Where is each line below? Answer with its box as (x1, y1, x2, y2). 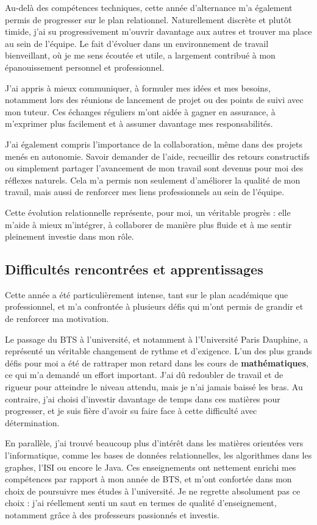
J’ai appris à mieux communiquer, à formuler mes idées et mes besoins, (5, 81, 271, 94)
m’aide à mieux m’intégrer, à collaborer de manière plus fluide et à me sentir (5, 218, 292, 230)
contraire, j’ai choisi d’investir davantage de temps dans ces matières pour (5, 392, 280, 405)
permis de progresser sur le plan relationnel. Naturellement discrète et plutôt (5, 13, 292, 26)
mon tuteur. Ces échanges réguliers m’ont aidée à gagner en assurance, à (5, 105, 276, 118)
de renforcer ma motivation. (5, 312, 109, 325)
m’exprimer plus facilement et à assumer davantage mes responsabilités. (5, 117, 273, 130)
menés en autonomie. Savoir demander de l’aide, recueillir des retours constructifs (5, 149, 310, 162)
